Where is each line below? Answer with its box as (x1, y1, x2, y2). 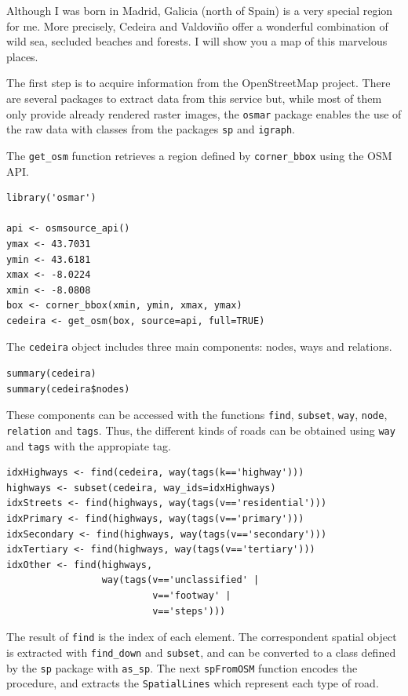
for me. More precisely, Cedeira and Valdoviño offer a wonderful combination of (6, 17, 388, 34)
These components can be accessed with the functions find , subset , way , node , (6, 406, 388, 423)
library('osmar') (6, 192, 97, 204)
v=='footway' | (152, 590, 231, 602)
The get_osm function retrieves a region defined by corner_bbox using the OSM (6, 147, 392, 163)
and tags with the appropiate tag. (6, 437, 171, 454)
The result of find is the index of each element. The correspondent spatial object (6, 629, 397, 645)
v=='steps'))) (152, 605, 226, 617)
